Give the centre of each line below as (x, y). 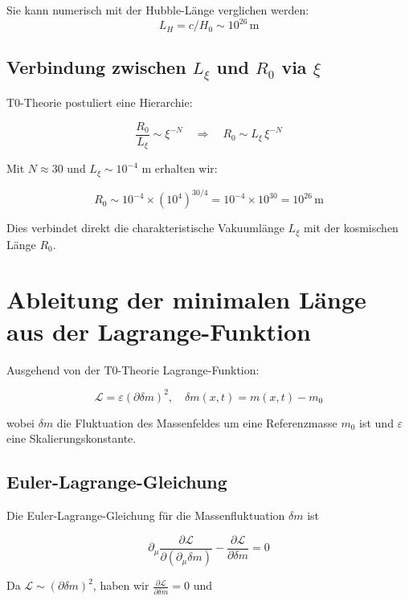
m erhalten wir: (180, 168)
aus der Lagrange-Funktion (159, 331)
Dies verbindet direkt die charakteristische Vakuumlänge (145, 228)
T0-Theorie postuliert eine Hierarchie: (100, 102)
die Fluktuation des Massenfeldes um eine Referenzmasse (197, 422)
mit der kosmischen (351, 228)
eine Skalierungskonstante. (72, 438)
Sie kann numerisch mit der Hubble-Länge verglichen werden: (158, 10)
